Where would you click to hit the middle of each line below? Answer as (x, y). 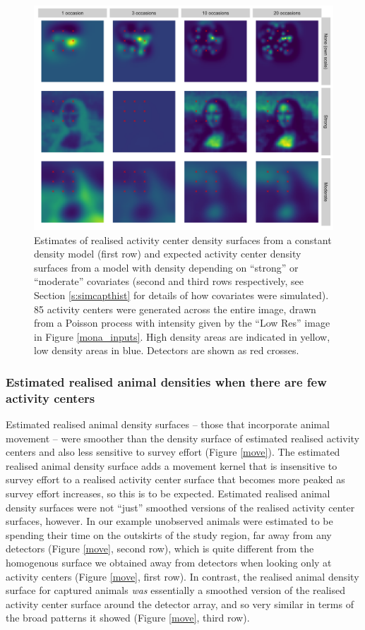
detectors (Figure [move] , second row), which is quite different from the (160, 549)
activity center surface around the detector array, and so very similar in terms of (180, 604)
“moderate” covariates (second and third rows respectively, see (169, 281)
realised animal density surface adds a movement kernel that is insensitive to (172, 465)
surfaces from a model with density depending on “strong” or (166, 267)
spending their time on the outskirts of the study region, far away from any (169, 534)
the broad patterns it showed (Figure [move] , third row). (128, 618)
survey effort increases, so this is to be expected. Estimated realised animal (168, 493)
